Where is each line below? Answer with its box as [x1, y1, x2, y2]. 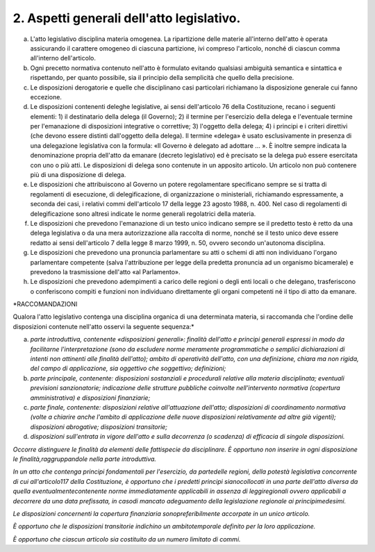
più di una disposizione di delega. [30, 171, 126, 179]
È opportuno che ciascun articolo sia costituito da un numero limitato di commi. [12, 535, 241, 543]
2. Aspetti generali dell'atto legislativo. [12, 10, 241, 26]
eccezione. [30, 92, 62, 101]
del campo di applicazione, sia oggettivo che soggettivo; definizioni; [30, 365, 226, 373]
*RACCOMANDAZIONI [12, 300, 78, 308]
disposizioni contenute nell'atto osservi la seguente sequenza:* [12, 322, 194, 331]
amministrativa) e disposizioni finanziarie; [30, 393, 151, 402]
